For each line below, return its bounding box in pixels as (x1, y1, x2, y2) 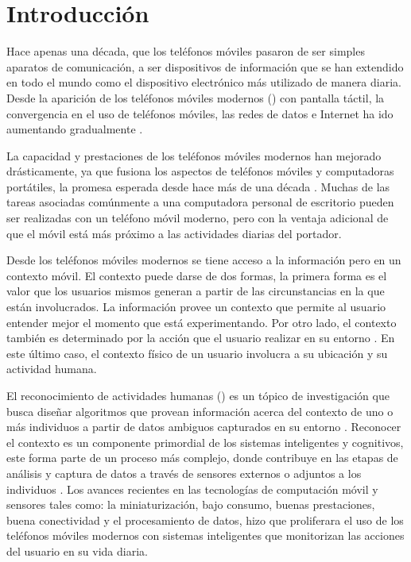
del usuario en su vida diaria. (6, 542, 148, 559)
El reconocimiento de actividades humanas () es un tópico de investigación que (6, 387, 390, 403)
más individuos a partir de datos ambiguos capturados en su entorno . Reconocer (6, 418, 401, 435)
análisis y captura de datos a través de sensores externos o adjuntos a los (6, 464, 362, 481)
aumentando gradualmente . (6, 121, 143, 137)
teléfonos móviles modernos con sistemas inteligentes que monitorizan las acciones (6, 527, 405, 544)
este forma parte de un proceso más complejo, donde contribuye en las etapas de (6, 449, 398, 466)
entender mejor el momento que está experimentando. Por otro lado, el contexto (6, 314, 397, 330)
